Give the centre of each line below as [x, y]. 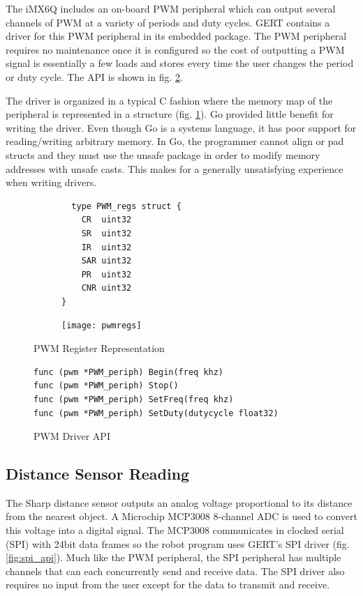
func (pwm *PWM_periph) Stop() [106, 386]
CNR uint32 [106, 288]
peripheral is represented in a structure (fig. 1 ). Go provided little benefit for [170, 114]
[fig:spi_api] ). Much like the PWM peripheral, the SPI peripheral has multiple [173, 557]
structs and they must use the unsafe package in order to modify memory [163, 154]
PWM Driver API [72, 436]
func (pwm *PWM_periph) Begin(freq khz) [129, 372]
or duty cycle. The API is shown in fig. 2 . [94, 76]
